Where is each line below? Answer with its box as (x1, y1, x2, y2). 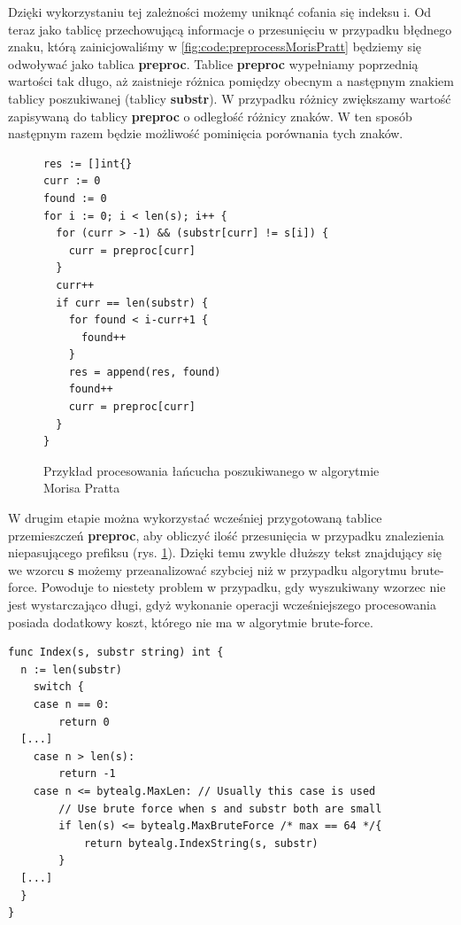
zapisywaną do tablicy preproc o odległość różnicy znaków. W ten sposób (8, 106, 412, 125)
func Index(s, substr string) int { (8, 646, 224, 659)
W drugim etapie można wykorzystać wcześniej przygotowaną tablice (8, 509, 382, 527)
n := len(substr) (20, 663, 122, 676)
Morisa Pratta (43, 478, 120, 497)
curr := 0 (43, 175, 101, 188)
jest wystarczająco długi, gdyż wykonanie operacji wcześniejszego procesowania (8, 595, 436, 613)
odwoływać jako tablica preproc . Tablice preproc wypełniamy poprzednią (8, 54, 419, 73)
